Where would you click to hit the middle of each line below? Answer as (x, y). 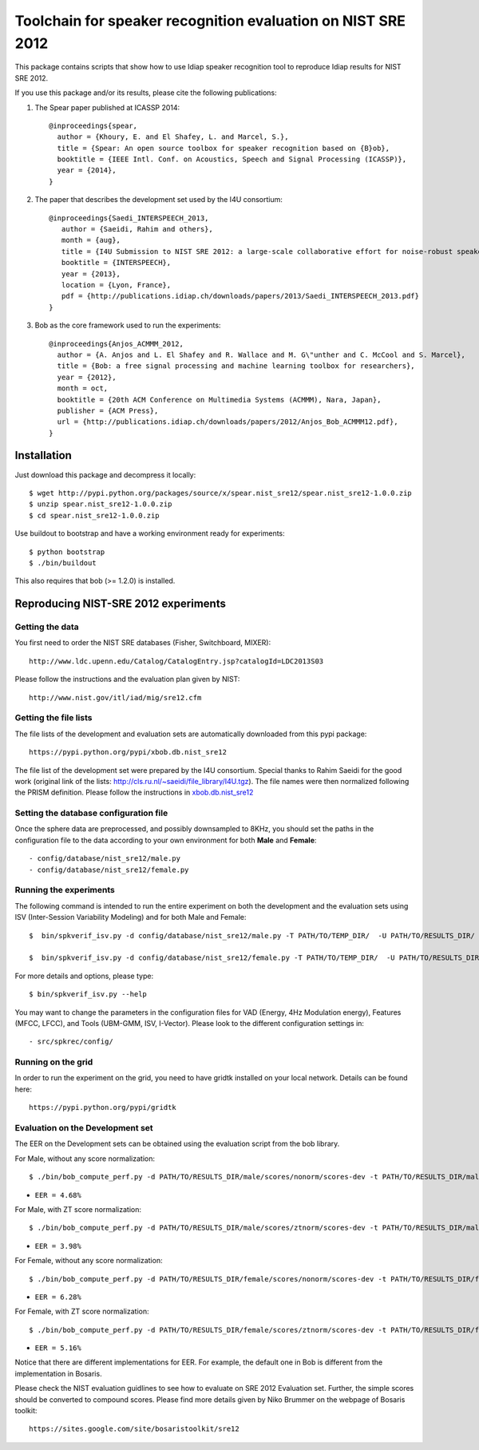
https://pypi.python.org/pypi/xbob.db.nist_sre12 (128, 752)
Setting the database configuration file (91, 813)
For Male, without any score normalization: (85, 1159)
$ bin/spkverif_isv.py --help (88, 994)
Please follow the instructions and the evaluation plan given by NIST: (127, 679)
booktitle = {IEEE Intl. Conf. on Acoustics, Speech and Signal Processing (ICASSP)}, (232, 159)
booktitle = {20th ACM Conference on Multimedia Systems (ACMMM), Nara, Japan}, (219, 400)
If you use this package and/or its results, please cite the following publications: (146, 93)
